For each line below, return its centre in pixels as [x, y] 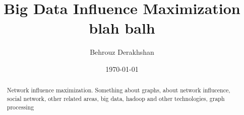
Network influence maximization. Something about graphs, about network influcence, [118, 90]
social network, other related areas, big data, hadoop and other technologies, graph [116, 98]
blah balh [122, 28]
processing [20, 107]
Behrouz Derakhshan [122, 52]
